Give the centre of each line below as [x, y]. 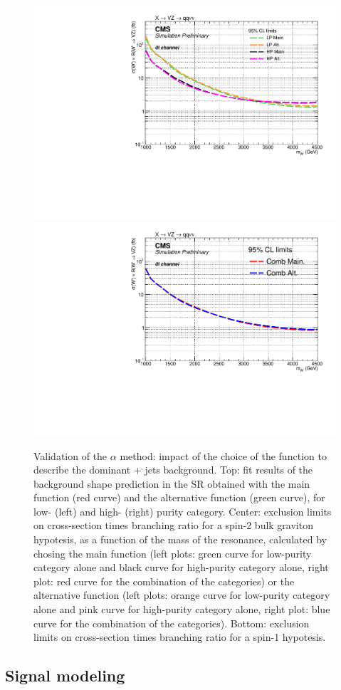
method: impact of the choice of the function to [223, 455]
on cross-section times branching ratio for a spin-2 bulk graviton [173, 525]
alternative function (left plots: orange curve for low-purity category [182, 595]
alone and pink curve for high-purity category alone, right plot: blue [182, 609]
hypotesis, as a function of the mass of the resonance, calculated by [180, 539]
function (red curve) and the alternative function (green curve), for [179, 497]
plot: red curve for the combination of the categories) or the [164, 581]
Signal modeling [65, 675]
